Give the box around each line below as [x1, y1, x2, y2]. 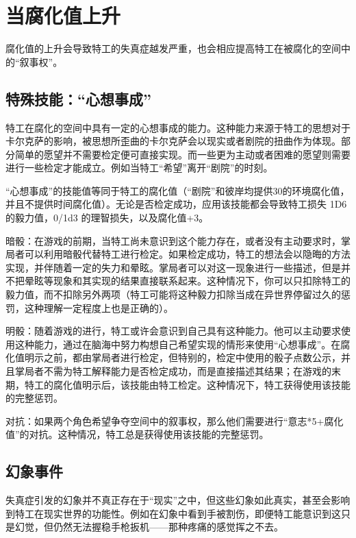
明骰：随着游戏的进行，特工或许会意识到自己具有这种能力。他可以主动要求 [5, 323, 341, 338]
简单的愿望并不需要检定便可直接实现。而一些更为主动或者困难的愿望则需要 [14, 147, 351, 161]
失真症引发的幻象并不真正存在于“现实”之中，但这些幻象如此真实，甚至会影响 [5, 493, 351, 507]
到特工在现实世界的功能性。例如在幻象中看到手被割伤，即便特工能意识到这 [5, 506, 341, 520]
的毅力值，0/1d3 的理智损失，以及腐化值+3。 [5, 210, 209, 225]
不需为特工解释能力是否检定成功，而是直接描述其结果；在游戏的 [43, 364, 331, 378]
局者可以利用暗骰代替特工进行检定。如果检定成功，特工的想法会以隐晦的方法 [5, 247, 351, 261]
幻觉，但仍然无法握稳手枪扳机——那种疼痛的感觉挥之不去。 [14, 519, 283, 534]
